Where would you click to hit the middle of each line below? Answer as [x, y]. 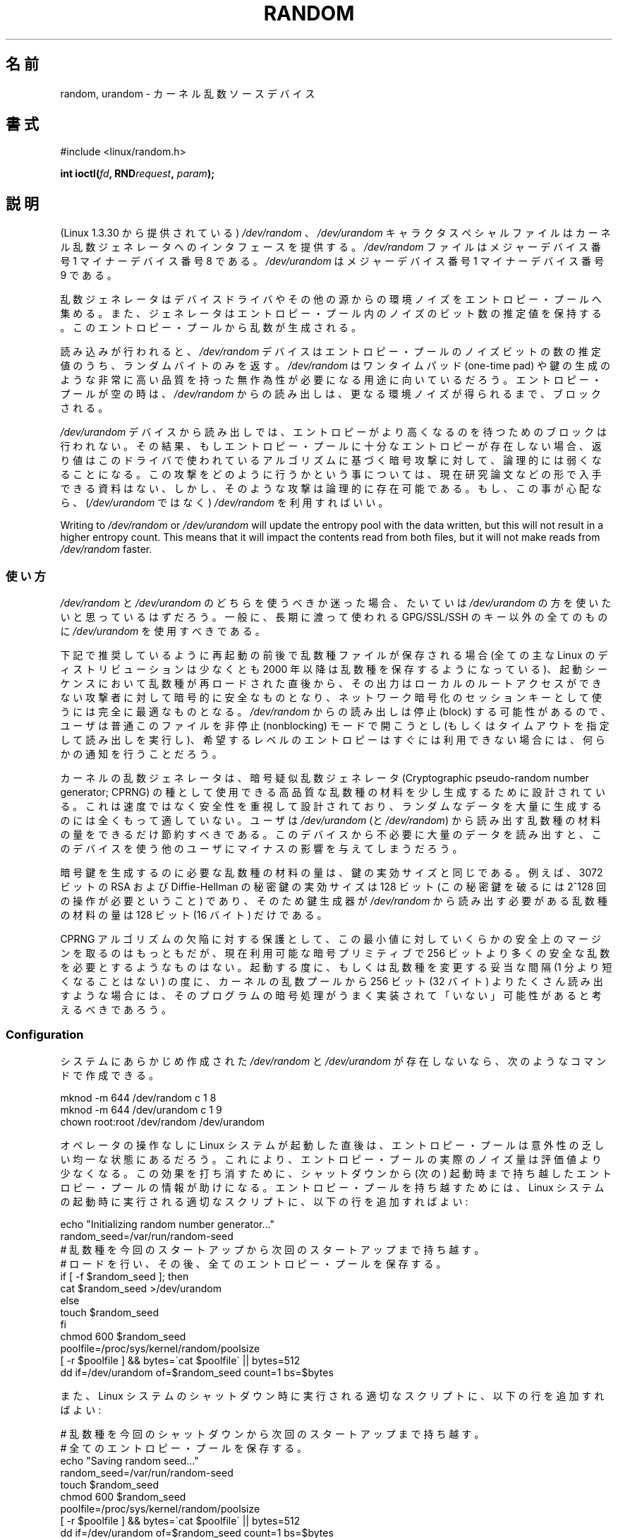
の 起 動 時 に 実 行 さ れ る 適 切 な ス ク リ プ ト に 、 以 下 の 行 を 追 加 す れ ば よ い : [264, 1201]
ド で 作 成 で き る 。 [109, 1075]
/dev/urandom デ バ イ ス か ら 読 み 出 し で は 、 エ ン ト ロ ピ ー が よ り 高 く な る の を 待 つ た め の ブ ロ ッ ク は [333, 432]
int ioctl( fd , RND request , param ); [137, 174]
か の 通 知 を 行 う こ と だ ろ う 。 [141, 754]
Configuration [45, 1035]
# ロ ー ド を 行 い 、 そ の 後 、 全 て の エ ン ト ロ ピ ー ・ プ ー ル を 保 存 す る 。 [253, 1263]
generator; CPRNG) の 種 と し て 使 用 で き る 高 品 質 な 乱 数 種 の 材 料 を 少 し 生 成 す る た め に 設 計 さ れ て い [333, 792]
